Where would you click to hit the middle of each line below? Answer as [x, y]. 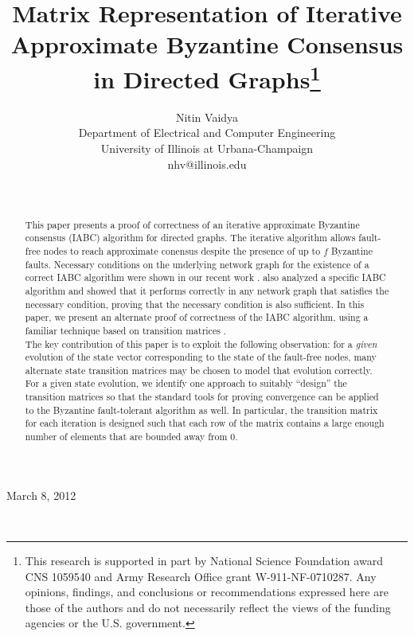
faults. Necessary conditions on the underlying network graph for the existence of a [197, 264]
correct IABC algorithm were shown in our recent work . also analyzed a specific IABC [205, 277]
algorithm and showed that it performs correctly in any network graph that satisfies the [207, 290]
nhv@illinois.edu [207, 164]
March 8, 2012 [41, 495]
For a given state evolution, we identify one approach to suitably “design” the [186, 383]
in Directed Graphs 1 [207, 77]
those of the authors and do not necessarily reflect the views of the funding [208, 607]
